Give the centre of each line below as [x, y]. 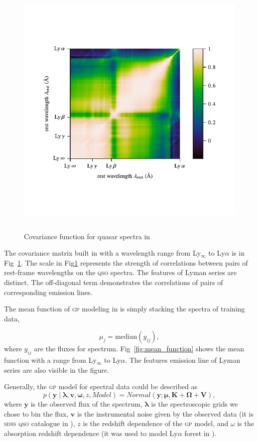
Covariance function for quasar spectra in [87, 236]
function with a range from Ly [50, 360]
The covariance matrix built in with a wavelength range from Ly [103, 253]
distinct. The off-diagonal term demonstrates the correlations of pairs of [114, 282]
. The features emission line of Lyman [183, 360]
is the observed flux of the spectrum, [86, 403]
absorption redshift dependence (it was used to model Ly [91, 433]
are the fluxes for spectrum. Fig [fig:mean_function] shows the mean [139, 349]
